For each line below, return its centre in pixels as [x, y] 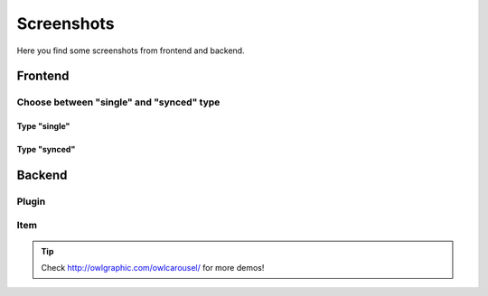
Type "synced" [46, 150]
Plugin [31, 201]
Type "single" [43, 126]
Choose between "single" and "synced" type [118, 102]
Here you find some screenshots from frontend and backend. [131, 51]
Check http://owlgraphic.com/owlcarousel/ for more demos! [153, 268]
